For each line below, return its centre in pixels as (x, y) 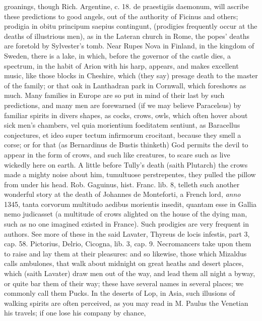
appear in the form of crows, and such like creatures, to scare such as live (117, 154)
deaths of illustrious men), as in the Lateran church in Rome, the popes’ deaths (127, 36)
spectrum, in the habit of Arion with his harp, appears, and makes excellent (121, 65)
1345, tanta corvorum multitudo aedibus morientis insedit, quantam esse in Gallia (130, 204)
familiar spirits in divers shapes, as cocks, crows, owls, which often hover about (126, 115)
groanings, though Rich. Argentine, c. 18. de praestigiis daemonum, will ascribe (126, 6)
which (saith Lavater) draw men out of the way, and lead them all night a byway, (130, 273)
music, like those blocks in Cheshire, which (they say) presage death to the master (131, 75)
